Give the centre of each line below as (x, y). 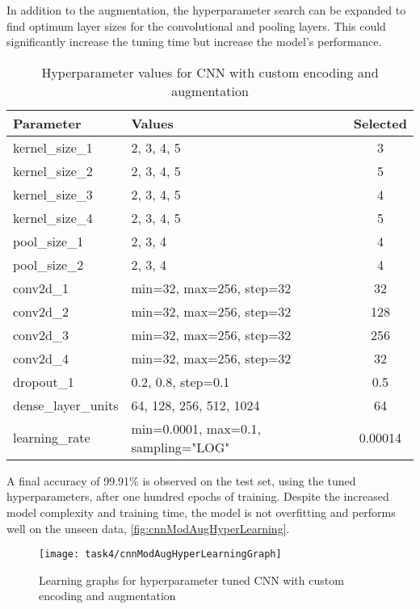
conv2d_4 (41, 358)
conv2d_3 (41, 334)
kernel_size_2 (53, 170)
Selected (380, 123)
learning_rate (52, 438)
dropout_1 (44, 381)
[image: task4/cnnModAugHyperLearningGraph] (160, 554)
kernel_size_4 (53, 217)
